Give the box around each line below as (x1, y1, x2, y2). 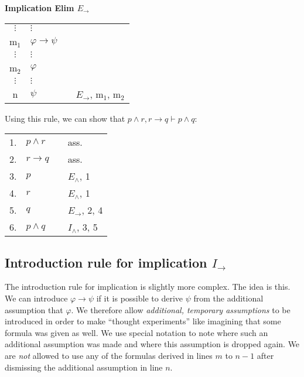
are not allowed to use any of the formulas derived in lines (5, 349, 213, 361)
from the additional (193, 292, 264, 304)
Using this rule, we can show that (5, 112, 125, 124)
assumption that (5, 303, 63, 316)
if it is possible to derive (96, 292, 183, 304)
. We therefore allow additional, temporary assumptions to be (71, 303, 291, 316)
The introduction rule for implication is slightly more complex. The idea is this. (5, 280, 291, 293)
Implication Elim (5, 2, 74, 13)
